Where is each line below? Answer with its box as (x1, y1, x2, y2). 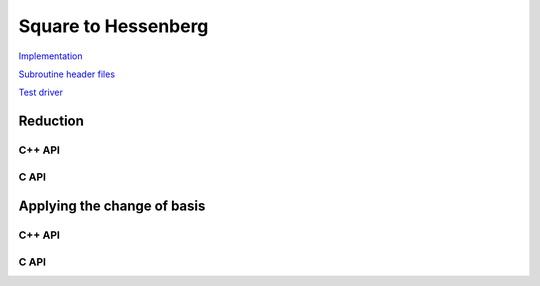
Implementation (18, 50, 83, 62)
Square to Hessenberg (18, 15, 209, 37)
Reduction (18, 113, 85, 130)
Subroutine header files (18, 68, 115, 80)
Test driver (18, 86, 64, 99)
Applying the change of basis (18, 198, 206, 215)
